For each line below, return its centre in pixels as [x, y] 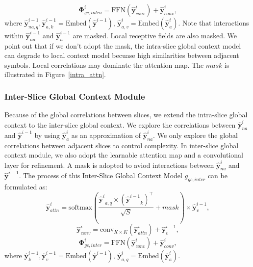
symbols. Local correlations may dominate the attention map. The [104, 65]
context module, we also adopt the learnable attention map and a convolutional [124, 155]
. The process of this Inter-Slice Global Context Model [101, 175]
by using [47, 135]
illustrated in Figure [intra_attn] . [55, 74]
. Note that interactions [214, 23]
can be [217, 175]
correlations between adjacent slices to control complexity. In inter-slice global [122, 145]
